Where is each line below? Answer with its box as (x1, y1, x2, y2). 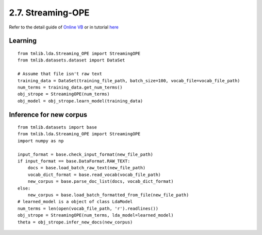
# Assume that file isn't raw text (17, 71, 102, 77)
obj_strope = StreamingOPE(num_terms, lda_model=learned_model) (17, 213, 174, 218)
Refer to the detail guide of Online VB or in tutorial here (9, 24, 119, 30)
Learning (9, 37, 37, 45)
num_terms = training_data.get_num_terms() (17, 85, 123, 90)
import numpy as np (17, 138, 64, 144)
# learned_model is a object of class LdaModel (17, 199, 133, 205)
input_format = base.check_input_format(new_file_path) (17, 151, 153, 157)
